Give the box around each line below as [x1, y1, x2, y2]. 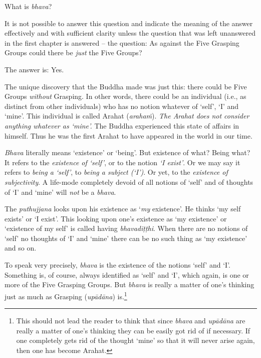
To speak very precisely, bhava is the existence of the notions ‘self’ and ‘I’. [5, 260, 230, 270]
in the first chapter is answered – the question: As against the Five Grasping [5, 37, 239, 48]
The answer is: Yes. [5, 64, 64, 74]
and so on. [5, 243, 37, 253]
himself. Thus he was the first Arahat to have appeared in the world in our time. [5, 130, 252, 141]
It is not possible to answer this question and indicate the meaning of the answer [5, 18, 253, 28]
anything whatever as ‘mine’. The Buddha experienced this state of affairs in [5, 120, 239, 131]
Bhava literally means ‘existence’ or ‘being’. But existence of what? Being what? [5, 147, 250, 158]
